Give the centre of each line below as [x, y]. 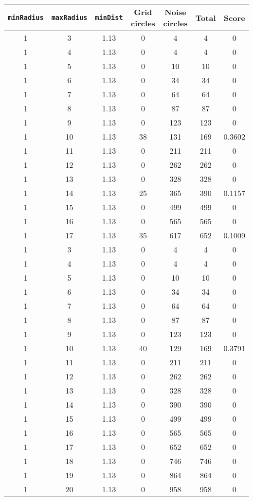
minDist [109, 18]
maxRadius [69, 18]
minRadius [26, 18]
